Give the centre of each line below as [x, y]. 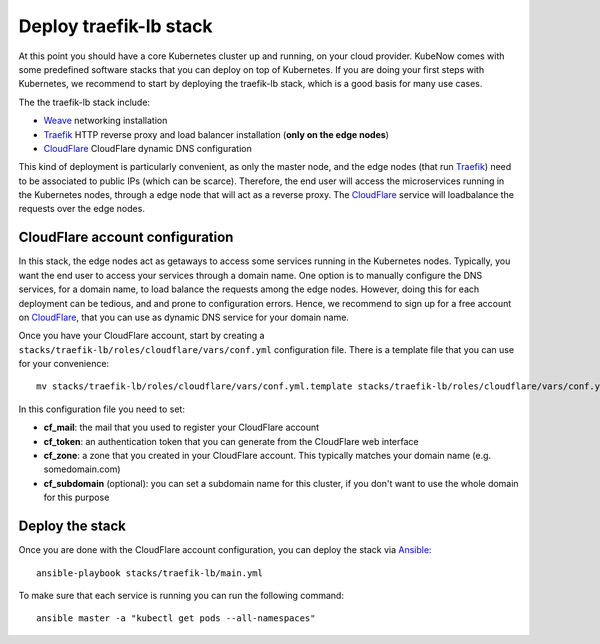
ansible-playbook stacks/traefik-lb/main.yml [150, 573]
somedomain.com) [82, 469]
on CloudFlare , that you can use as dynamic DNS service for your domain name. [184, 317]
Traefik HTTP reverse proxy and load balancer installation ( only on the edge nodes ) [216, 134]
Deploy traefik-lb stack [116, 26]
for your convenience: [64, 364]
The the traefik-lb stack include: [84, 102]
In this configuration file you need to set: [101, 409]
